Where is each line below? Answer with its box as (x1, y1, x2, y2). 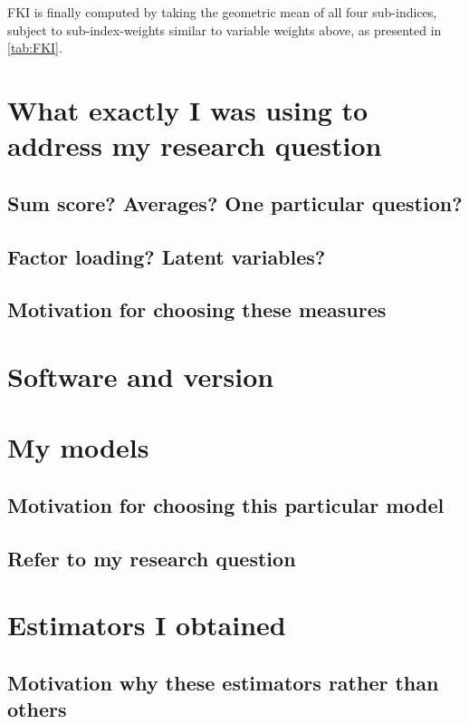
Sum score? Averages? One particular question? (7, 188, 463, 217)
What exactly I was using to (7, 91, 368, 128)
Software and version (7, 357, 274, 394)
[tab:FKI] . (7, 38, 62, 57)
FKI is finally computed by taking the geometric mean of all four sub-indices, (7, 3, 437, 21)
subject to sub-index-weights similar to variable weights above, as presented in (7, 20, 442, 39)
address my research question (7, 127, 382, 164)
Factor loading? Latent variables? (7, 242, 326, 270)
